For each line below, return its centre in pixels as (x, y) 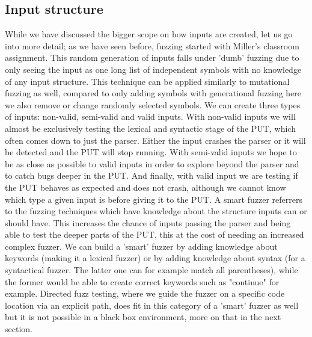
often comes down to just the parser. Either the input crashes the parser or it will (155, 140)
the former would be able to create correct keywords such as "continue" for (142, 281)
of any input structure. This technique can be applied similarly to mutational (147, 81)
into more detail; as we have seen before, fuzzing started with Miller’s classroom (152, 45)
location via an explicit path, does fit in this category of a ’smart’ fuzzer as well (152, 305)
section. (19, 329)
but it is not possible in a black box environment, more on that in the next (143, 317)
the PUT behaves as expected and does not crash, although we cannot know (145, 187)
